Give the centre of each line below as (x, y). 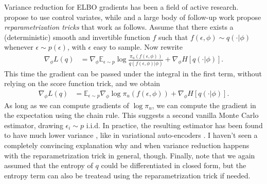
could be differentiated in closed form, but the (174, 165)
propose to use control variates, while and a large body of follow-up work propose (133, 17)
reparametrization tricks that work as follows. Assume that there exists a (119, 27)
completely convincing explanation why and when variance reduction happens (127, 145)
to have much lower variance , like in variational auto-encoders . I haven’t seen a (131, 135)
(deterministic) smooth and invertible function (77, 37)
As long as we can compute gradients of (67, 105)
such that (173, 37)
